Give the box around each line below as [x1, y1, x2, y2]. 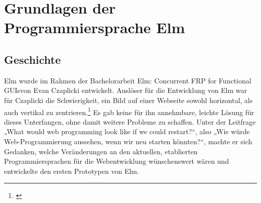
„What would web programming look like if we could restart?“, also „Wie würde [4, 126, 250, 137]
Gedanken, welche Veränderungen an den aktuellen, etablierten [4, 146, 198, 156]
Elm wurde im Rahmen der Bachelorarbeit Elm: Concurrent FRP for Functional [4, 75, 251, 85]
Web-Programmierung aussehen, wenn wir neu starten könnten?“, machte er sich [4, 136, 252, 146]
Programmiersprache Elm [4, 17, 185, 38]
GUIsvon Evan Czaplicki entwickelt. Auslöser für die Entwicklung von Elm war [4, 85, 247, 95]
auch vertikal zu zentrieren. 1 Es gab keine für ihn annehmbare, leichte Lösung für [4, 105, 254, 117]
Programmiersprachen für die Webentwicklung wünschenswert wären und [4, 156, 229, 166]
